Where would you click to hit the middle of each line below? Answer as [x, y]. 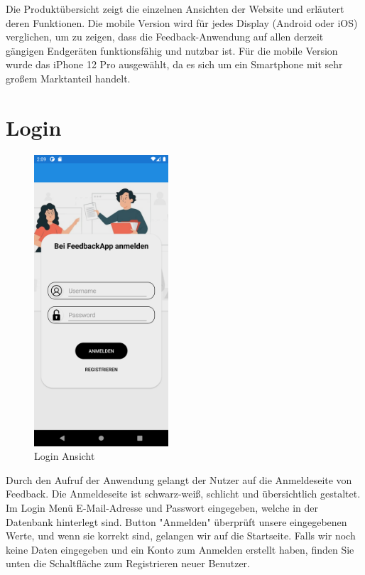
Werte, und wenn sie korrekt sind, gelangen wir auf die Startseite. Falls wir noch [181, 536]
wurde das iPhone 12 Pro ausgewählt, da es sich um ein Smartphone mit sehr [174, 64]
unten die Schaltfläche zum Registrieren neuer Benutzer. [128, 563]
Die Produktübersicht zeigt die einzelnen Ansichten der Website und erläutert [175, 9]
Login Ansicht [65, 456]
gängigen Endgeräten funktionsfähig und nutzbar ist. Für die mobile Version [172, 50]
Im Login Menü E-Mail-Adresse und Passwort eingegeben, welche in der [162, 508]
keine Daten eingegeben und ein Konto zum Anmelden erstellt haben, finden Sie [180, 549]
